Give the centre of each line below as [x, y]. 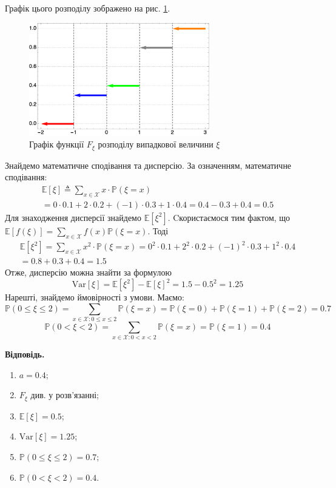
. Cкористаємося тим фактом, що [229, 217]
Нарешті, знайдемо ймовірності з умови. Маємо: [95, 297]
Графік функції [57, 144]
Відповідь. [25, 354]
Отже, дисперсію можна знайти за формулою [88, 272]
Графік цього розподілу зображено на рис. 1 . [88, 8]
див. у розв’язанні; [65, 395]
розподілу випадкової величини [156, 144]
